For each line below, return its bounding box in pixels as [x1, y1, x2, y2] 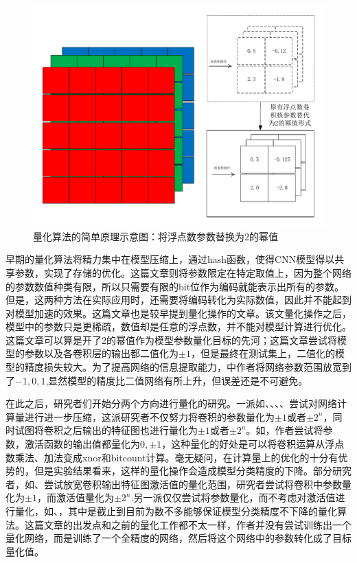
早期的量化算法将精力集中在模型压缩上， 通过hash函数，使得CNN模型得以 [5, 252, 335, 266]
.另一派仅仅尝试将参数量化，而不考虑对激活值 [130, 490, 336, 505]
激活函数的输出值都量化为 [24, 437, 140, 451]
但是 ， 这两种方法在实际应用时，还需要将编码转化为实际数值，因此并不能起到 [5, 292, 352, 307]
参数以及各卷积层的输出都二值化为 [24, 346, 178, 360]
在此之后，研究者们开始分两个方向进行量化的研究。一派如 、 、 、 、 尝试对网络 [5, 396, 337, 411]
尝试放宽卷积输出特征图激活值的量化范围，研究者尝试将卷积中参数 [44, 476, 342, 491]
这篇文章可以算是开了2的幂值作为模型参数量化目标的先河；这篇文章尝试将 [5, 332, 337, 347]
